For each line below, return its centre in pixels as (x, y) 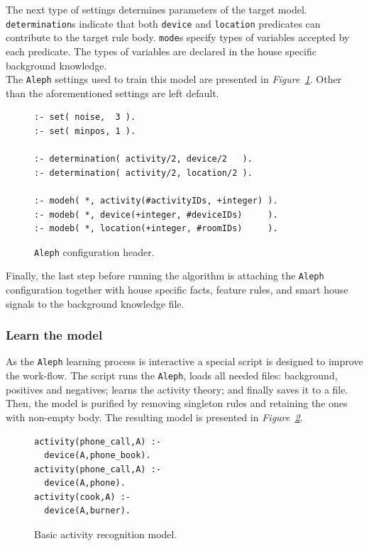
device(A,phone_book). (98, 456)
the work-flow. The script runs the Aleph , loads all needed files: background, (172, 375)
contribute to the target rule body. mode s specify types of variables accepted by (178, 37)
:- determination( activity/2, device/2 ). (143, 159)
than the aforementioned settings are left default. (112, 93)
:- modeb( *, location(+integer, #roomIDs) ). (156, 229)
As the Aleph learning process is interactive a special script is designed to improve (184, 361)
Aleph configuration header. (94, 251)
